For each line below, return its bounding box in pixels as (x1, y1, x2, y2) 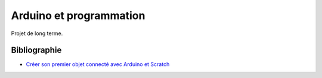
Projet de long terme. (11, 30, 63, 37)
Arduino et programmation (11, 9, 145, 22)
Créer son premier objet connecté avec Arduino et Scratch (26, 61, 170, 68)
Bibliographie (11, 45, 62, 55)
